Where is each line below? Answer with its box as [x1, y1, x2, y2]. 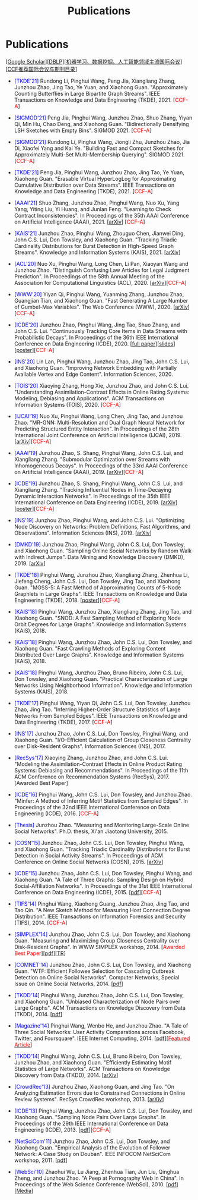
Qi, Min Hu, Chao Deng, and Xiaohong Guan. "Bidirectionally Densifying [14, 120, 189, 127]
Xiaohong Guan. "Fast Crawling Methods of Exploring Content [14, 645, 166, 652]
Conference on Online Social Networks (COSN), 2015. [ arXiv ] [14, 858, 164, 865]
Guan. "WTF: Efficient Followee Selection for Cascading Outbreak [14, 967, 175, 975]
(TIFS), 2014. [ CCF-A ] [14, 919, 68, 926]
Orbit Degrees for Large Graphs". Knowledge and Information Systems [14, 620, 187, 628]
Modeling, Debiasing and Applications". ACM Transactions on [14, 394, 164, 402]
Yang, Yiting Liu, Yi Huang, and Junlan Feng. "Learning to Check [14, 205, 171, 212]
